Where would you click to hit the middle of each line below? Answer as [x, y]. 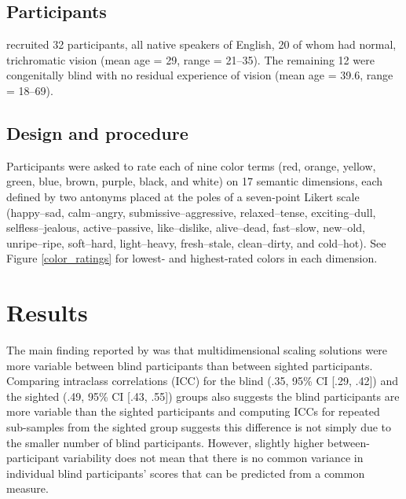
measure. [27, 488]
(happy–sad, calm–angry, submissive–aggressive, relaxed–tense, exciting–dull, [191, 212]
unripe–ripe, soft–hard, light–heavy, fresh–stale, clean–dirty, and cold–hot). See [196, 242]
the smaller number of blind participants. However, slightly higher [165, 442]
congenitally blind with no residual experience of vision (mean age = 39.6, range [200, 75]
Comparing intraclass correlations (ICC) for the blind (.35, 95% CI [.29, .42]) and [202, 381]
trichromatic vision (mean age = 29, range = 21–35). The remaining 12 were [190, 59]
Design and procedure [97, 132]
